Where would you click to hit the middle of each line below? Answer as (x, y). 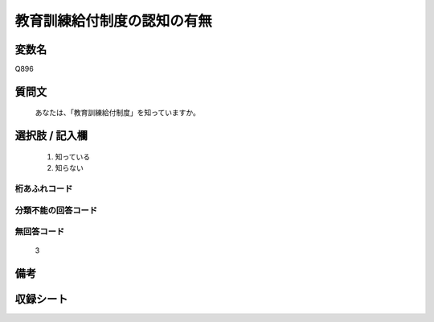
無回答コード (40, 232)
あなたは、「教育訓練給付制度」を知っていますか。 (118, 113)
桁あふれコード (44, 189)
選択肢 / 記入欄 (51, 136)
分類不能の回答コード (56, 210)
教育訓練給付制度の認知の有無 (114, 21)
